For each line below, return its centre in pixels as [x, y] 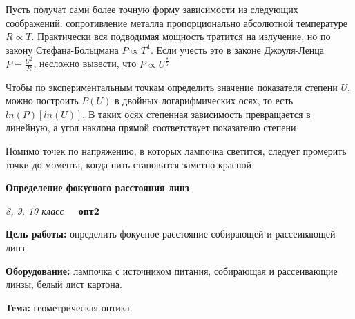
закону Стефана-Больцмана [62, 49]
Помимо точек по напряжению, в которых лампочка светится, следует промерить [176, 150]
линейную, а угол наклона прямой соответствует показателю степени [151, 127]
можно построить [42, 100]
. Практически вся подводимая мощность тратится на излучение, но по [181, 36]
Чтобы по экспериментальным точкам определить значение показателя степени [172, 87]
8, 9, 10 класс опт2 [52, 210]
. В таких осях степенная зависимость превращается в [196, 114]
